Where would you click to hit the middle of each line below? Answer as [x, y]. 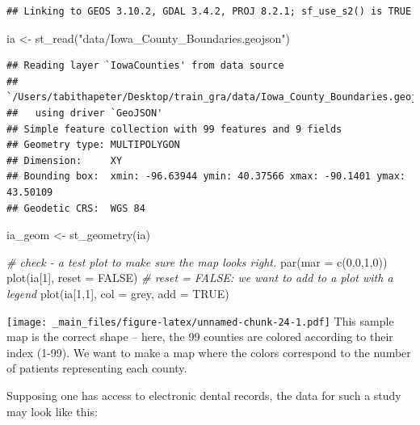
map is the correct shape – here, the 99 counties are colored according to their [200, 337]
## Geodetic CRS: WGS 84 [76, 208]
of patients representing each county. [97, 368]
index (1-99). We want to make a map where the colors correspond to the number [209, 352]
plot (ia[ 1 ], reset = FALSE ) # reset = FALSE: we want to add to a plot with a [200, 278]
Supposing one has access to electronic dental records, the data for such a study [204, 395]
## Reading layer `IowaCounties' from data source [145, 66]
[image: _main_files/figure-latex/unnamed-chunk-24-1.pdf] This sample [200, 320]
